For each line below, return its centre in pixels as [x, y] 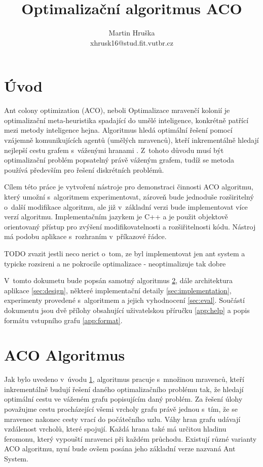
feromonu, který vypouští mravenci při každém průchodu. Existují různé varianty [130, 438]
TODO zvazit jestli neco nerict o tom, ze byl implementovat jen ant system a [125, 253]
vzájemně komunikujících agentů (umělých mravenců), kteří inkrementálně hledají [131, 140]
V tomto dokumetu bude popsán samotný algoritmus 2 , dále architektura [119, 280]
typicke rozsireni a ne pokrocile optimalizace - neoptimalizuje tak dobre [115, 263]
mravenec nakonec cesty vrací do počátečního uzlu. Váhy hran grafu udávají [122, 419]
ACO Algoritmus [65, 355]
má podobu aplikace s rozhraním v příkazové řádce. [85, 236]
